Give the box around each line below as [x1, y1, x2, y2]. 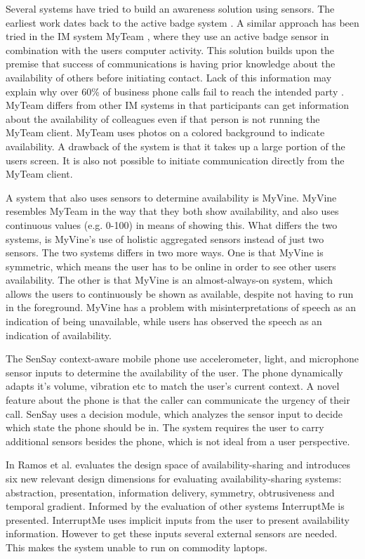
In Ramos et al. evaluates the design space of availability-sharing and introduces [6, 457, 351, 472]
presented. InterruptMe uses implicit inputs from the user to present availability [6, 512, 350, 527]
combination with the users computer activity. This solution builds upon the [6, 42, 334, 57]
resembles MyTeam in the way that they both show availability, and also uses [6, 204, 339, 218]
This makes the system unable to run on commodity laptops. [6, 539, 267, 554]
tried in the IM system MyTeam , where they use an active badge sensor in [6, 29, 329, 44]
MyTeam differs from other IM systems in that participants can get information [6, 98, 350, 112]
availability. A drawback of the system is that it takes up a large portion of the [6, 138, 345, 153]
